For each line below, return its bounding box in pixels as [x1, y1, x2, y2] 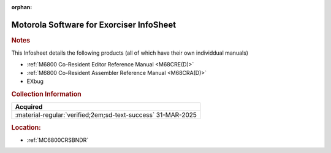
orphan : [11, 4, 32, 10]
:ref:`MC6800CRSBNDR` [26, 136, 89, 144]
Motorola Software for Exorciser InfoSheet [11, 19, 177, 30]
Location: [11, 123, 41, 131]
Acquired [15, 103, 43, 111]
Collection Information [11, 90, 82, 98]
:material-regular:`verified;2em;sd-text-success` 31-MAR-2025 [15, 111, 197, 119]
